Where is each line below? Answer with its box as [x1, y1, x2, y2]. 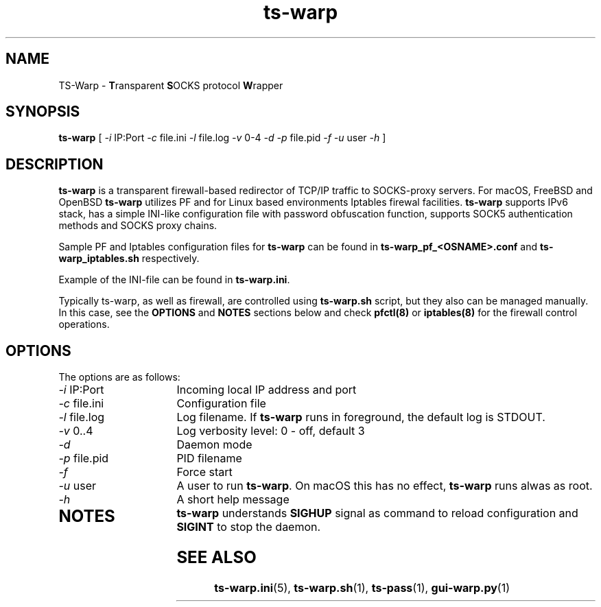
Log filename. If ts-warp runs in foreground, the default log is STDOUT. [176, 410, 545, 425]
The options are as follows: [58, 371, 180, 383]
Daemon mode [176, 438, 252, 452]
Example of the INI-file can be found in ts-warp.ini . [58, 274, 290, 286]
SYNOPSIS [5, 103, 80, 121]
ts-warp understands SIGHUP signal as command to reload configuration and [176, 506, 578, 521]
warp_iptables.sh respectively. [58, 252, 200, 265]
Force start [176, 465, 233, 479]
